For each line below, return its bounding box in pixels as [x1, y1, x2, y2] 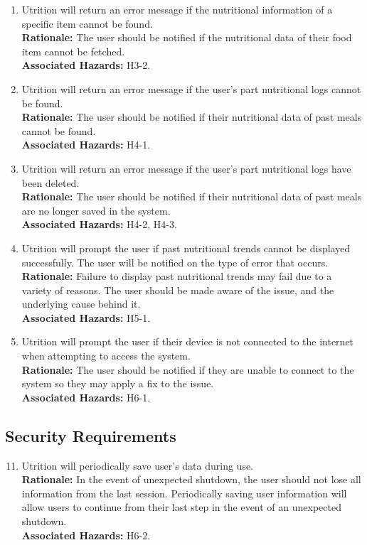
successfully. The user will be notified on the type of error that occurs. [21, 254, 329, 269]
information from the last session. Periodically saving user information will [21, 485, 347, 500]
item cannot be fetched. [21, 43, 125, 58]
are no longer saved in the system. [21, 203, 171, 217]
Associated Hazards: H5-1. [21, 310, 151, 325]
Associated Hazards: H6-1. [21, 389, 151, 404]
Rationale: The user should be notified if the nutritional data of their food [21, 30, 352, 45]
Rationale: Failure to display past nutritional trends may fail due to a [21, 269, 332, 284]
